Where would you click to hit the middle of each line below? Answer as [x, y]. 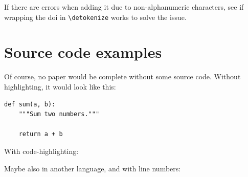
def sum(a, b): [30, 104]
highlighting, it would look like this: [60, 86]
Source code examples [83, 52]
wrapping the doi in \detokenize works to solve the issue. [95, 17]
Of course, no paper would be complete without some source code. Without [122, 76]
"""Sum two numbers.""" [59, 114]
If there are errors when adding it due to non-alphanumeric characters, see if [124, 7]
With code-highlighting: [41, 151]
